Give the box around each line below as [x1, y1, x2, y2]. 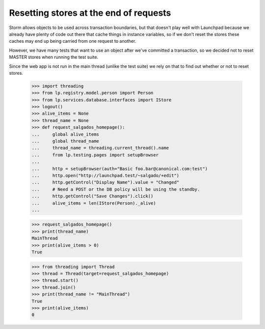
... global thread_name [31, 138, 99, 144]
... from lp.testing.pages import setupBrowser [31, 152, 159, 157]
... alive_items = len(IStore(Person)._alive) [31, 200, 157, 206]
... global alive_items [31, 131, 99, 137]
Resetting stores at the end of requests [9, 7, 171, 18]
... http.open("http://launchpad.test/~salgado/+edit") [31, 173, 180, 178]
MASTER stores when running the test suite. [9, 54, 98, 60]
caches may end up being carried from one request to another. [9, 38, 136, 44]
